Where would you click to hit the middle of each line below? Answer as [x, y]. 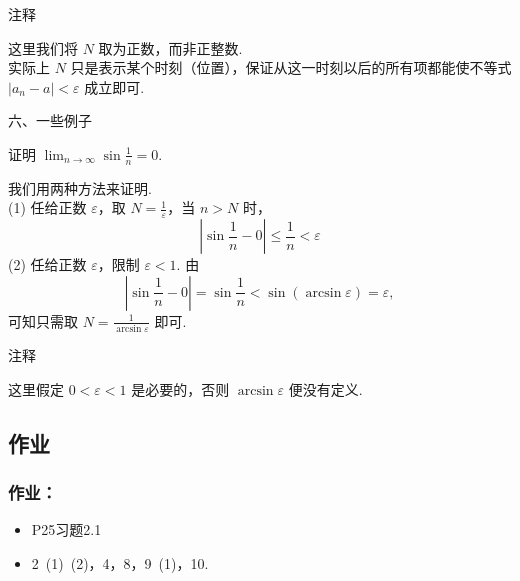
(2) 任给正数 [47, 264]
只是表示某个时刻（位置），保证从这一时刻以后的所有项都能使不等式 [291, 67]
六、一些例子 [50, 120]
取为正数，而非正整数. [170, 47]
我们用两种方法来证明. [80, 187]
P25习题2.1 [66, 529]
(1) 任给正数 [47, 207]
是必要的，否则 [180, 388]
